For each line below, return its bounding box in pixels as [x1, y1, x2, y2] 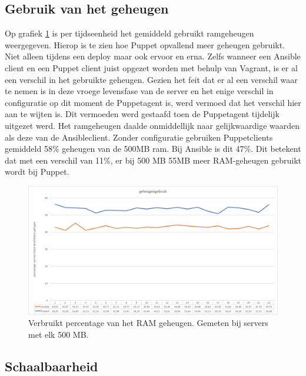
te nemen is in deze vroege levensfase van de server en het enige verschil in [5, 85, 274, 97]
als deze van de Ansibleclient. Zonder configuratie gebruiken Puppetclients [5, 131, 273, 143]
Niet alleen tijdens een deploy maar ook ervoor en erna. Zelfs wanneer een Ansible [5, 50, 301, 62]
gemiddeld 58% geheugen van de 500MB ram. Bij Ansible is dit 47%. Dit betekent [5, 142, 301, 155]
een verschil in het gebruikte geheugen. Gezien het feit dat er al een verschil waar [5, 73, 298, 85]
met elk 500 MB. [28, 328, 89, 340]
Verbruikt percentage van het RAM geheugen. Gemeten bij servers [28, 317, 268, 329]
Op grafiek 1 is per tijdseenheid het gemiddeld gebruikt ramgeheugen [5, 27, 254, 39]
